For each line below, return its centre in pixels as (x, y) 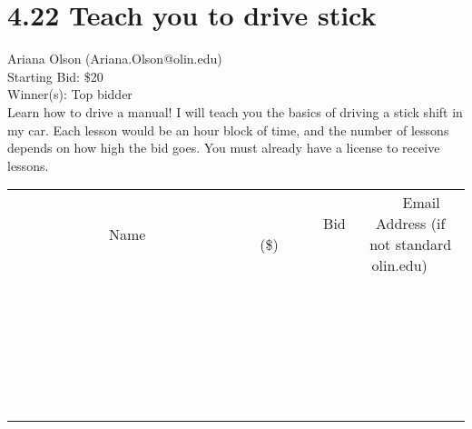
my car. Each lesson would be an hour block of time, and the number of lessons (228, 130)
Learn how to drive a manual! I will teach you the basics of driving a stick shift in (235, 111)
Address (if (411, 224)
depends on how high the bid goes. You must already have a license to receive (224, 148)
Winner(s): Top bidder (70, 94)
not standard (411, 244)
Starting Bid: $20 (55, 76)
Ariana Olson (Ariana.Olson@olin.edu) (115, 59)
